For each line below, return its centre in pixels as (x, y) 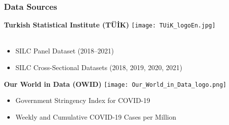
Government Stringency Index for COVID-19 (83, 100)
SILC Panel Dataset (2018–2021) (65, 51)
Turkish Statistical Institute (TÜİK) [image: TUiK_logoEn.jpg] (110, 25)
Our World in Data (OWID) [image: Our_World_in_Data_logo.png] (115, 84)
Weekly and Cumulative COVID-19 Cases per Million (96, 116)
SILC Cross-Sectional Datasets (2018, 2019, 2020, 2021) (99, 67)
